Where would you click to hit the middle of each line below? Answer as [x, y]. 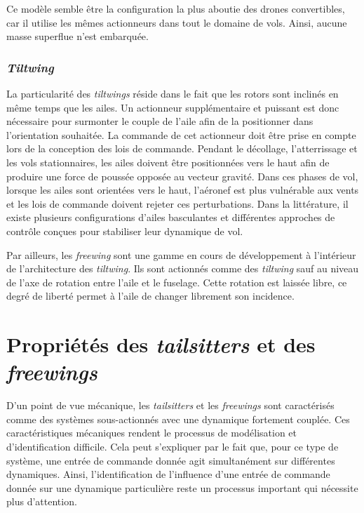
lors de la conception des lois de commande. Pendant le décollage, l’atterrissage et [182, 148]
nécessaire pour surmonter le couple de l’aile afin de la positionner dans [160, 121]
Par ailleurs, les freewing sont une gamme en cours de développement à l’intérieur [181, 254]
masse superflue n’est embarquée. [77, 36]
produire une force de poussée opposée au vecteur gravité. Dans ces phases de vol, [182, 176]
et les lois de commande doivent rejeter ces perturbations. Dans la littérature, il [177, 203]
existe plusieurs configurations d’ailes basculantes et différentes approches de [171, 217]
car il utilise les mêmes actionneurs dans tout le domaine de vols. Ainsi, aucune [177, 22]
